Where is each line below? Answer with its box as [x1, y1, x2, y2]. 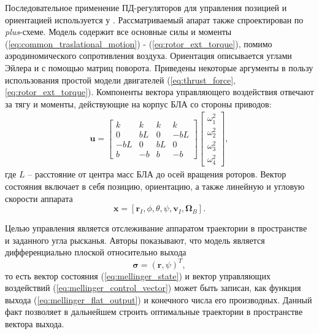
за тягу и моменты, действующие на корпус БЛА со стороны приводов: [5, 97, 272, 110]
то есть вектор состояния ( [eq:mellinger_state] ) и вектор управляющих [5, 269, 271, 282]
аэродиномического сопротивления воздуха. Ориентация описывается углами [5, 49, 292, 62]
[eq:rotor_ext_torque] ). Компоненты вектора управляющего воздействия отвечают [5, 85, 314, 98]
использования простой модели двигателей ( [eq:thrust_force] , [5, 73, 236, 86]
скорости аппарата [5, 192, 73, 204]
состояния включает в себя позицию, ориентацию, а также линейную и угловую [5, 180, 305, 193]
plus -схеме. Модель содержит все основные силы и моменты [5, 25, 232, 38]
